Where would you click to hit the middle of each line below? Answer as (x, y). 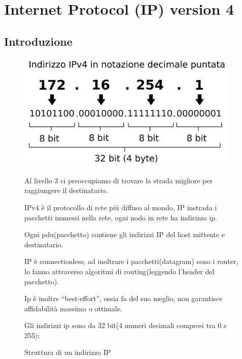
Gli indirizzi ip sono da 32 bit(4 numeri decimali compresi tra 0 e (126, 325)
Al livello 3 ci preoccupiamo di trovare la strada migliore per (118, 180)
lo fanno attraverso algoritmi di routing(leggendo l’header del (119, 271)
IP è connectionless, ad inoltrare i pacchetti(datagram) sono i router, (131, 261)
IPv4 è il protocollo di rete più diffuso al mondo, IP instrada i (121, 207)
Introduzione (38, 41)
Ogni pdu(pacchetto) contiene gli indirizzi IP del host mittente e (125, 234)
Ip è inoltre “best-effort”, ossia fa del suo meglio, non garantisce (124, 298)
